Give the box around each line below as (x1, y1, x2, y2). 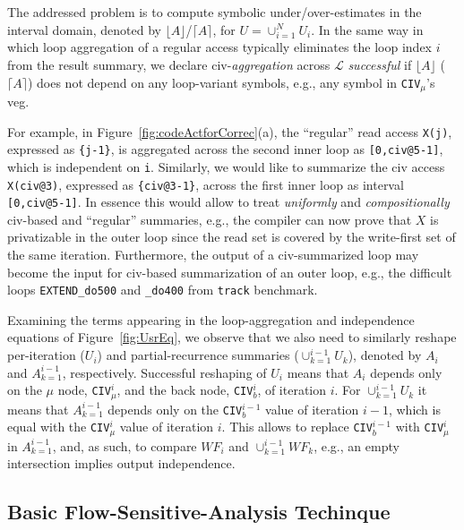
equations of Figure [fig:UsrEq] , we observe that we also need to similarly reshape (7, 328, 457, 346)
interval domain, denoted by (7, 20, 161, 38)
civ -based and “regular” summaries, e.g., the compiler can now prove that (7, 209, 412, 228)
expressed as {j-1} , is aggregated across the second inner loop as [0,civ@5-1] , (7, 140, 443, 158)
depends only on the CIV (107, 399, 243, 418)
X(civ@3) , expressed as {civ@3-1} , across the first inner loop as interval (7, 175, 404, 193)
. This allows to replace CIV (221, 417, 373, 436)
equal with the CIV (7, 417, 110, 436)
